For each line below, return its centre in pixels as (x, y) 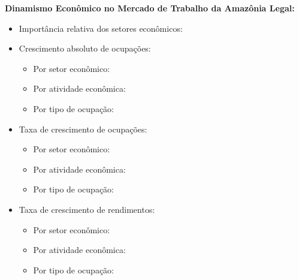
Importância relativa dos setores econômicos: (101, 28)
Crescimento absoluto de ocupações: (85, 48)
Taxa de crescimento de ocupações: (83, 129)
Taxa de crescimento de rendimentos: (87, 209)
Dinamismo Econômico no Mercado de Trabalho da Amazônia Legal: (150, 8)
